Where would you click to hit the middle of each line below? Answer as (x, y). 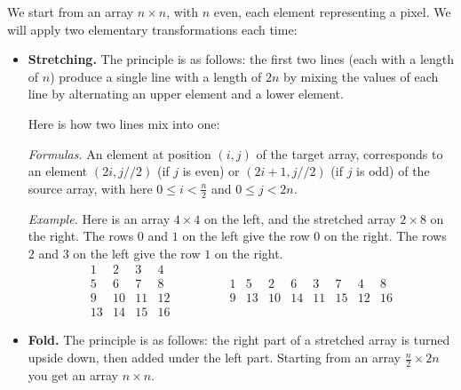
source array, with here (90, 188)
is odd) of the (393, 171)
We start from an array (71, 12)
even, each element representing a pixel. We (332, 12)
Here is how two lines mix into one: (124, 123)
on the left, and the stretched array (300, 218)
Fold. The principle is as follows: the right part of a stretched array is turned (239, 340)
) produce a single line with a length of (156, 76)
